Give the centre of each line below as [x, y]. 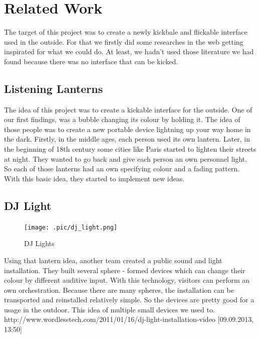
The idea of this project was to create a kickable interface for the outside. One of [128, 109]
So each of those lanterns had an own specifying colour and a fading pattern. [122, 168]
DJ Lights [39, 243]
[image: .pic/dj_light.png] [71, 227]
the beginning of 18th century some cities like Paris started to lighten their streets [130, 149]
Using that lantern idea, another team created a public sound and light [113, 260]
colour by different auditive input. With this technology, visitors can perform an [127, 280]
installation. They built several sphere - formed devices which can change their [125, 270]
